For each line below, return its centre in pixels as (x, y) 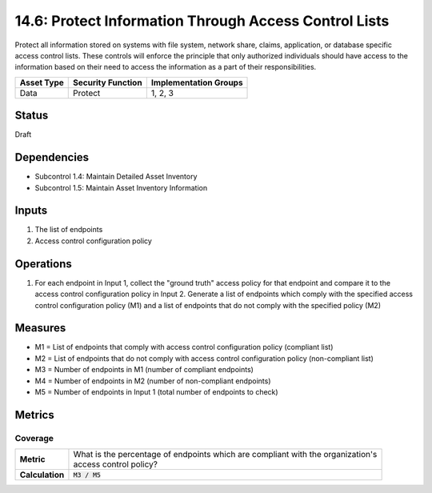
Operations (43, 264)
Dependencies (52, 157)
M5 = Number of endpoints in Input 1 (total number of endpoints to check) (157, 391)
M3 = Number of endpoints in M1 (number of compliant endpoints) (144, 370)
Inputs (31, 211)
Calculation (42, 475)
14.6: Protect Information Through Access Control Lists (202, 21)
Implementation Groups (197, 82)
